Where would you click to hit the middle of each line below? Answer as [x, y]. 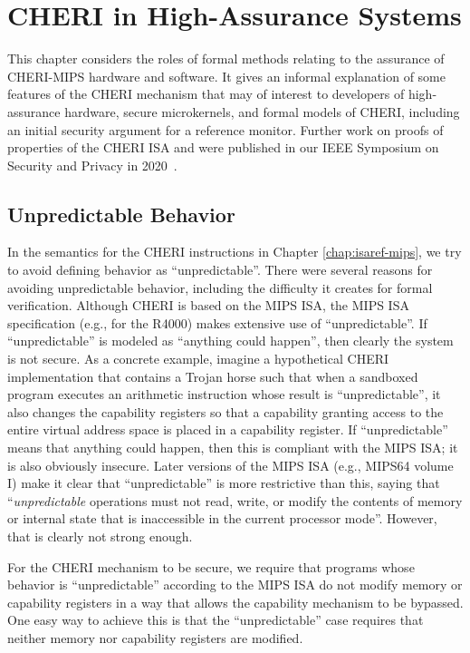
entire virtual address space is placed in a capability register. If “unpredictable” [228, 429]
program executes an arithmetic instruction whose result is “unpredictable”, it [224, 394]
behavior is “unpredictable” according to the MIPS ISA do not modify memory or [235, 585]
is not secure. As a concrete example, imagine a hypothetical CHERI [198, 359]
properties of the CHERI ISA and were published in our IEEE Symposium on [223, 147]
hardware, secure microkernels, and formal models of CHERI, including [262, 111]
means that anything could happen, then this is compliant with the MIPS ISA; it [233, 448]
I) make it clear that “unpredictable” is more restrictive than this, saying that [224, 483]
